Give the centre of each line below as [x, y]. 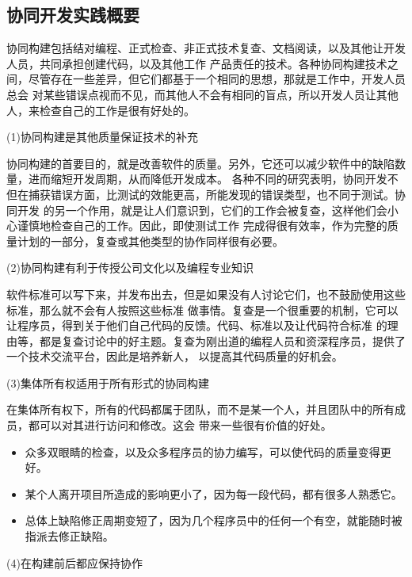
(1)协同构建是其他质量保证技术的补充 [102, 137]
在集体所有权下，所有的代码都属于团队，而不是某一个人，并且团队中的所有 [200, 409]
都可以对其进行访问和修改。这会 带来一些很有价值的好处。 [180, 425]
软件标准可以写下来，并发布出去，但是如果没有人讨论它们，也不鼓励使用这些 [206, 294]
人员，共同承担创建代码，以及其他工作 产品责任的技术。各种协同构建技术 [197, 63]
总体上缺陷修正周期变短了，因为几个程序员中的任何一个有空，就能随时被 [214, 520]
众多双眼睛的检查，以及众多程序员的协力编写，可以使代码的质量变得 [202, 451]
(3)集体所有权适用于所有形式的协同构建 [108, 382]
